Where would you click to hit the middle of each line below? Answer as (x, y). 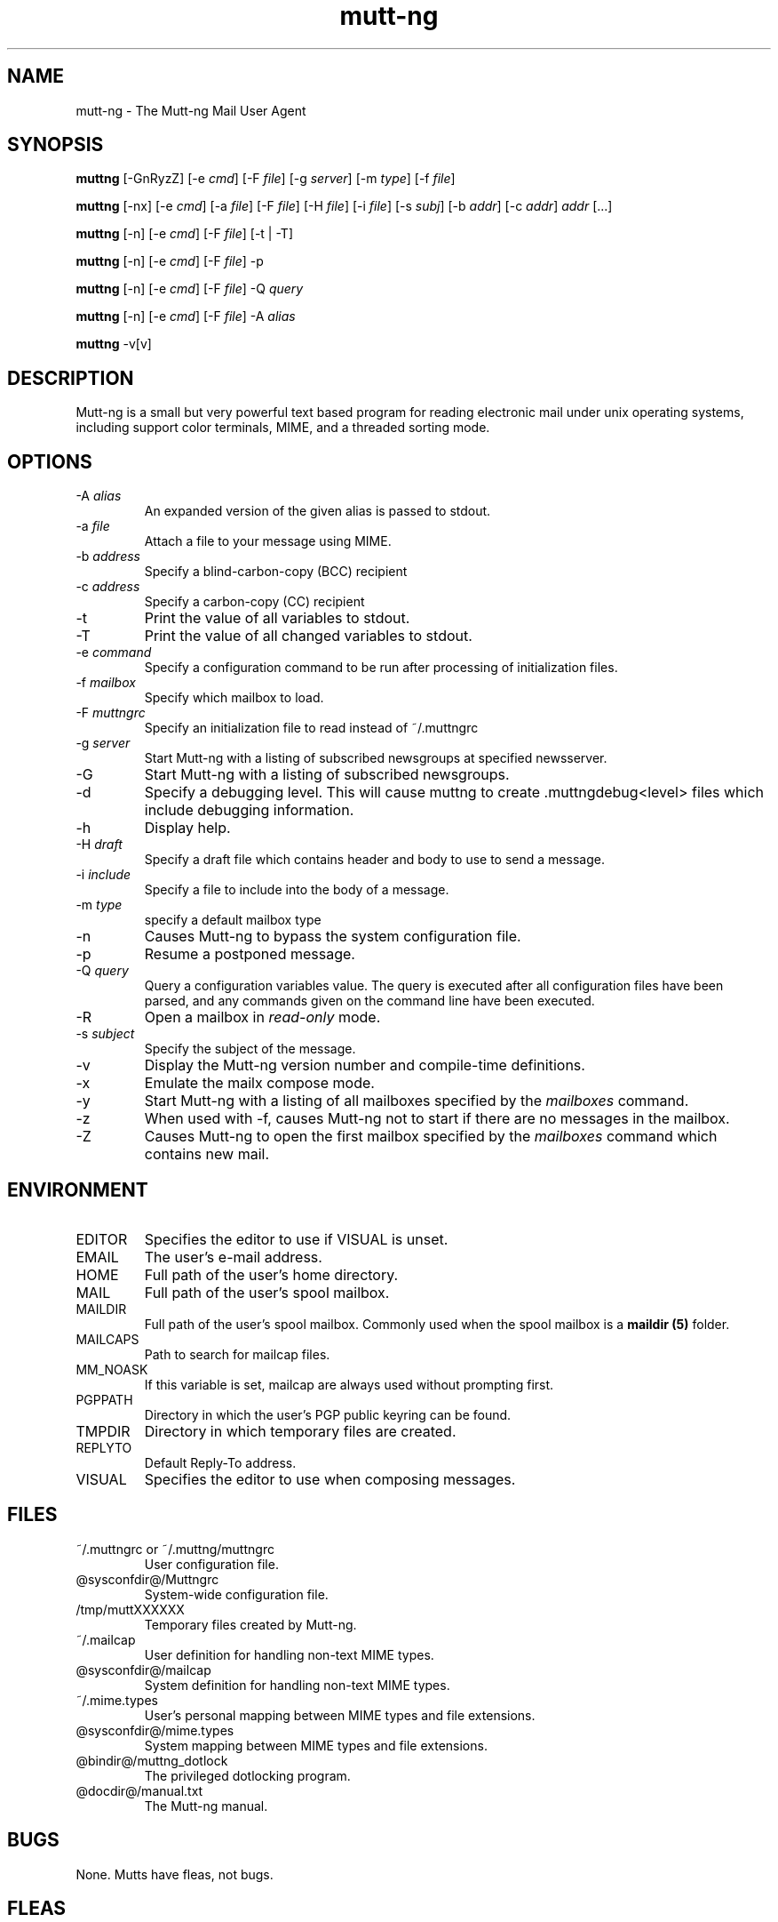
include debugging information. (249, 810)
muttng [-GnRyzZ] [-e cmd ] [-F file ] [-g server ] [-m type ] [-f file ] (266, 179)
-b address (108, 557)
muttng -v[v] (114, 344)
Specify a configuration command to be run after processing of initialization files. (381, 668)
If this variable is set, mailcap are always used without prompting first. (349, 1384)
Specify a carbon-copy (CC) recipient (254, 602)
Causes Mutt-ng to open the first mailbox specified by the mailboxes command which (431, 1137)
